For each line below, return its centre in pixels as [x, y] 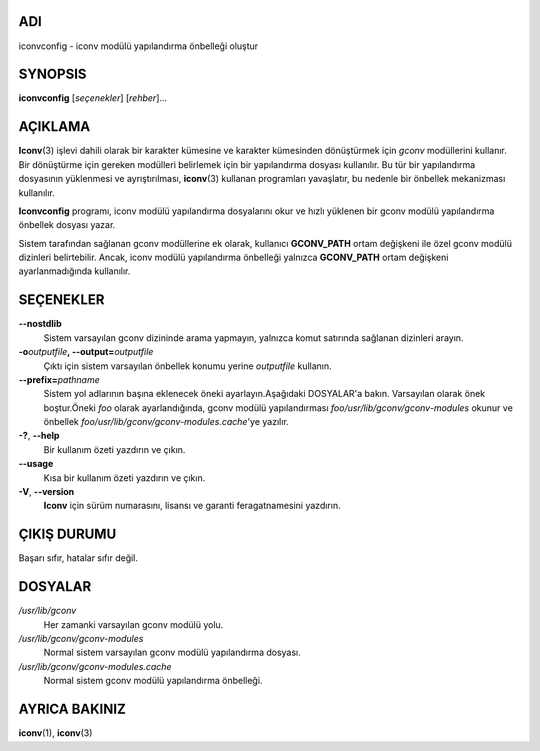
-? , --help [39, 436]
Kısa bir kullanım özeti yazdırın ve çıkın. [124, 477]
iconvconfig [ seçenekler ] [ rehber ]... [93, 98]
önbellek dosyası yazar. [67, 225]
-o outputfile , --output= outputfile [86, 352]
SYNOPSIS [52, 74]
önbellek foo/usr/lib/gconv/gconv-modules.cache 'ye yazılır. [166, 422]
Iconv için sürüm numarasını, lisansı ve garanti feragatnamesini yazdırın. [192, 506]
